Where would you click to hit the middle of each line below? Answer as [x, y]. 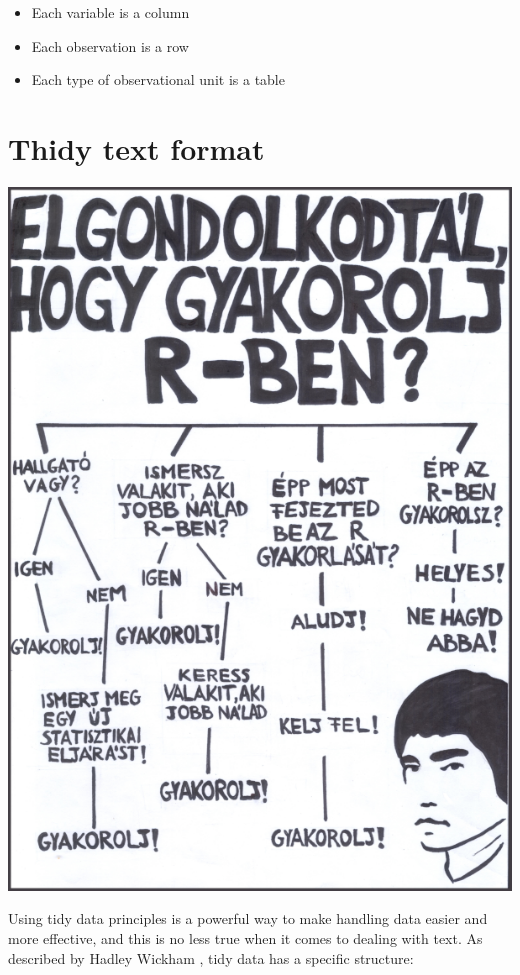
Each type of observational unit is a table [158, 79]
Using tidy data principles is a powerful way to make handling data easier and [248, 918]
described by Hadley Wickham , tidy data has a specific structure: [211, 957]
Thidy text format [136, 147]
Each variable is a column [110, 12]
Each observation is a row [110, 45]
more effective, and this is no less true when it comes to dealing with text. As [245, 938]
